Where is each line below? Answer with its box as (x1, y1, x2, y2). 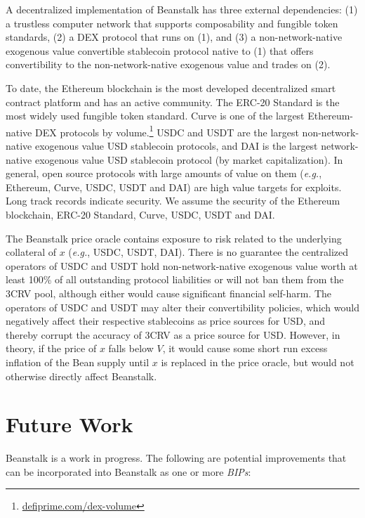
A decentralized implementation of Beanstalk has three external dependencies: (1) (6, 2, 358, 16)
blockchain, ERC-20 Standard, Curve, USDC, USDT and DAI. (6, 207, 275, 221)
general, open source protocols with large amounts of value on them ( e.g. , (6, 166, 322, 181)
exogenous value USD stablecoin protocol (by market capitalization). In (34, 152, 343, 167)
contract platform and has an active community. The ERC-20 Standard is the (6, 94, 340, 109)
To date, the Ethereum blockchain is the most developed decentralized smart (6, 80, 336, 95)
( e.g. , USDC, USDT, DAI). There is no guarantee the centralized (68, 245, 349, 259)
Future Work (6, 410, 133, 439)
